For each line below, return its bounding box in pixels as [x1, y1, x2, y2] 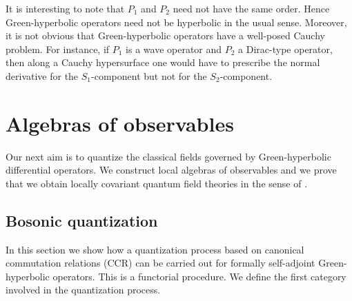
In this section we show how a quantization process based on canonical [6, 242, 304, 256]
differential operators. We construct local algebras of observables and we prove [6, 163, 337, 177]
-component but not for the [91, 68, 207, 83]
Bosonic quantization [6, 209, 158, 231]
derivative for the [6, 68, 79, 83]
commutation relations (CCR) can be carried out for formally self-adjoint [6, 256, 315, 270]
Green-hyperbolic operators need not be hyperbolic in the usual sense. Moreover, [6, 14, 347, 29]
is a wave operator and [126, 41, 222, 56]
